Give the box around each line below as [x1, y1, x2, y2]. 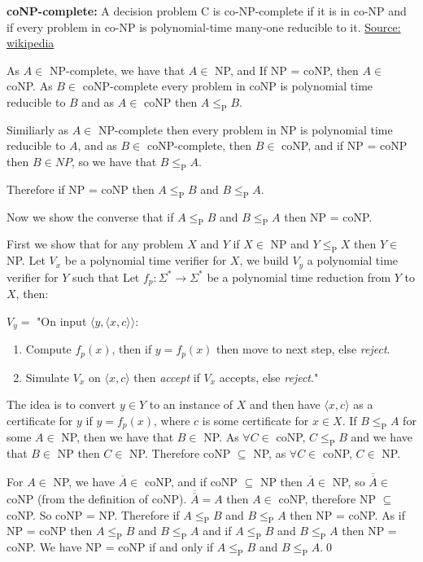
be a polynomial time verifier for [64, 252, 227, 269]
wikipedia [7, 34, 55, 51]
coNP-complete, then [146, 137, 252, 154]
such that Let [72, 268, 140, 285]
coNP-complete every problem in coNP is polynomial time [82, 77, 373, 94]
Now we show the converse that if [7, 208, 174, 225]
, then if [111, 340, 152, 358]
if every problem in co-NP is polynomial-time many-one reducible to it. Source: [7, 18, 401, 35]
